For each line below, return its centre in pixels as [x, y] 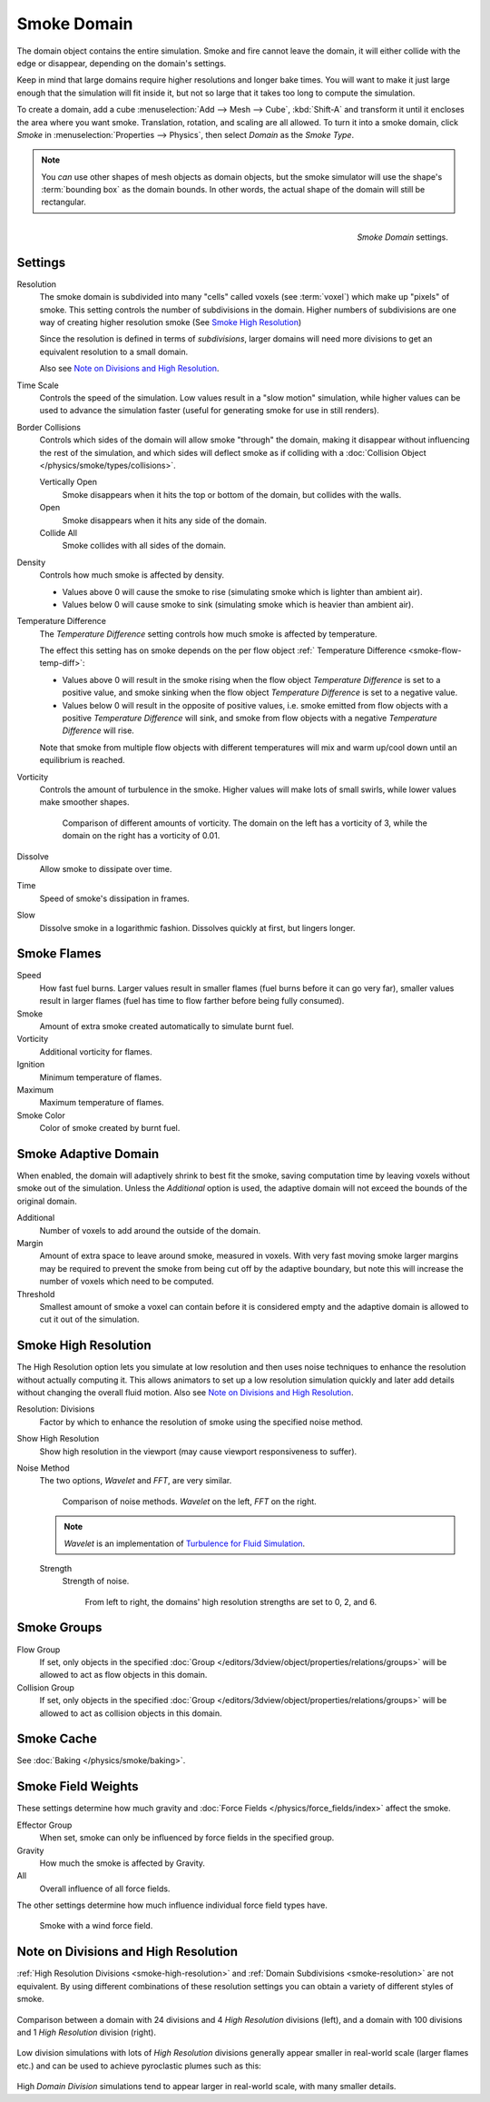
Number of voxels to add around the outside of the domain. [150, 1230]
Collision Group [45, 1687]
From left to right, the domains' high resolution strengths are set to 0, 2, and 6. [231, 1601]
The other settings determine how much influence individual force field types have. [172, 1905]
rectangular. [64, 202]
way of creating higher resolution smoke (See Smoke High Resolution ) [171, 322]
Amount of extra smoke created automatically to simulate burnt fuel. [167, 1026]
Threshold [36, 1294]
